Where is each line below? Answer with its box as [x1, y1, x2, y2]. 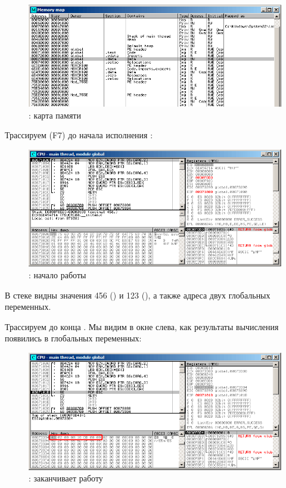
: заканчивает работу [29, 472, 103, 484]
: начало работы [29, 268, 86, 281]
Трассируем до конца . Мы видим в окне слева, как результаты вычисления [5, 320, 279, 332]
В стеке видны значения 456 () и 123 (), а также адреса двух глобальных [5, 288, 271, 301]
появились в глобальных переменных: [5, 332, 142, 344]
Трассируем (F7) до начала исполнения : [5, 129, 153, 141]
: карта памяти [29, 108, 81, 121]
